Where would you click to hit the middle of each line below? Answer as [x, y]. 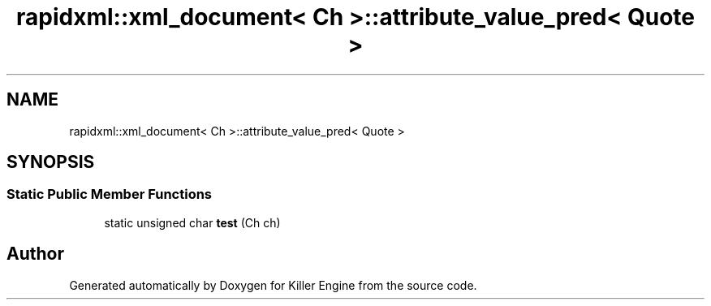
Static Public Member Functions [110, 194]
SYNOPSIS [51, 162]
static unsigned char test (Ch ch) [192, 222]
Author [35, 254]
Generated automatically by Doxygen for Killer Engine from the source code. [273, 285]
